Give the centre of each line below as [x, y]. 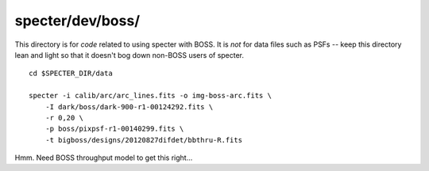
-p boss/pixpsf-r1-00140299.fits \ [114, 129]
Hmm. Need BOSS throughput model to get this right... [104, 158]
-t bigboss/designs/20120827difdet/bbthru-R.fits [143, 140]
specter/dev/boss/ [77, 21]
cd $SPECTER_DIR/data [71, 74]
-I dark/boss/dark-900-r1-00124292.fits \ [129, 106]
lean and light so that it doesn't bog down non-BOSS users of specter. [129, 55]
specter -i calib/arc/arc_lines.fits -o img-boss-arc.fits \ [150, 96]
